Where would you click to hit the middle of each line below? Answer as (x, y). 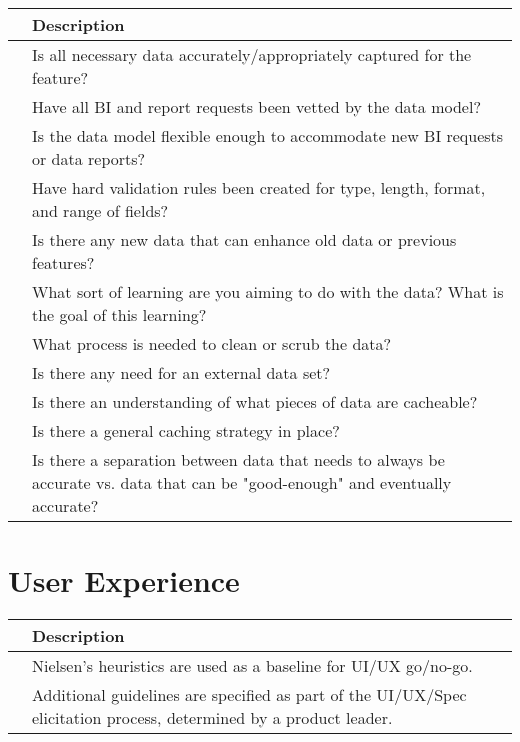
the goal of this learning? (119, 314)
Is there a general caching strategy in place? (186, 430)
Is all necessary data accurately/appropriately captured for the (252, 54)
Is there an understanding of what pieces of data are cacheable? (255, 401)
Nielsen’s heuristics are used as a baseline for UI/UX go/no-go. (252, 666)
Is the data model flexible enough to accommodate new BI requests (268, 135)
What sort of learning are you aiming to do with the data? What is (268, 291)
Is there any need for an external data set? (181, 372)
